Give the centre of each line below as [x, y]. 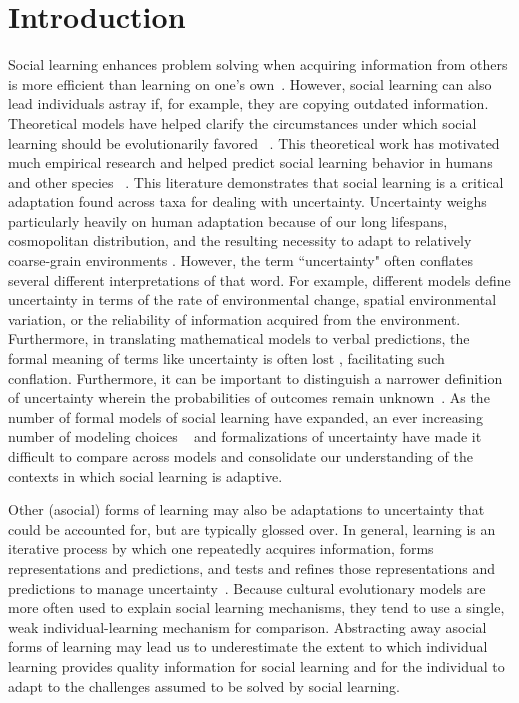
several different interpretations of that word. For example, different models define [259, 279]
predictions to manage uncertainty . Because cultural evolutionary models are [247, 587]
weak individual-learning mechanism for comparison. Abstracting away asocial [247, 626]
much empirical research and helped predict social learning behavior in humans [250, 162]
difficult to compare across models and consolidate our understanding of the [240, 456]
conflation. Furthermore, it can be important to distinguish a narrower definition [255, 377]
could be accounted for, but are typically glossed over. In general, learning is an [252, 528]
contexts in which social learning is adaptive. [145, 475]
